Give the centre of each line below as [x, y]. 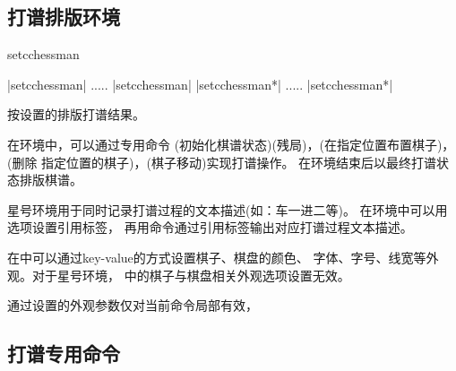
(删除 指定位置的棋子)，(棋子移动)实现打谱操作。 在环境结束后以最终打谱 [222, 162]
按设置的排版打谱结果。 [76, 114]
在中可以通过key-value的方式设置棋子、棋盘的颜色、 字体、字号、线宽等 [217, 257]
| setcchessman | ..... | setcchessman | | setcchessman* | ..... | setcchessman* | [200, 84]
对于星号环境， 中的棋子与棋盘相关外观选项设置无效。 [191, 275]
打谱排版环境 [64, 17]
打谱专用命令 [64, 354]
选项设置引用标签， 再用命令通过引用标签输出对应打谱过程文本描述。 [210, 227]
